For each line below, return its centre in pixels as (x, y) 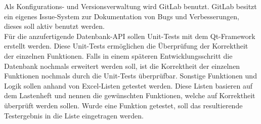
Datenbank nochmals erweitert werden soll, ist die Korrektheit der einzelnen (122, 66)
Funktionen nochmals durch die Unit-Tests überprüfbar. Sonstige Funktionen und (130, 76)
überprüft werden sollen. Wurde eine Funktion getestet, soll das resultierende (123, 105)
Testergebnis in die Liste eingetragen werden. (74, 115)
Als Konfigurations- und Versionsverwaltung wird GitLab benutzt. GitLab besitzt (130, 6)
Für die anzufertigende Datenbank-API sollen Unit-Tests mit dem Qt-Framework (130, 36)
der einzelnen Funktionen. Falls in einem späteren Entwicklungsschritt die (118, 55)
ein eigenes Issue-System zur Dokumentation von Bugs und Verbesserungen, (122, 16)
